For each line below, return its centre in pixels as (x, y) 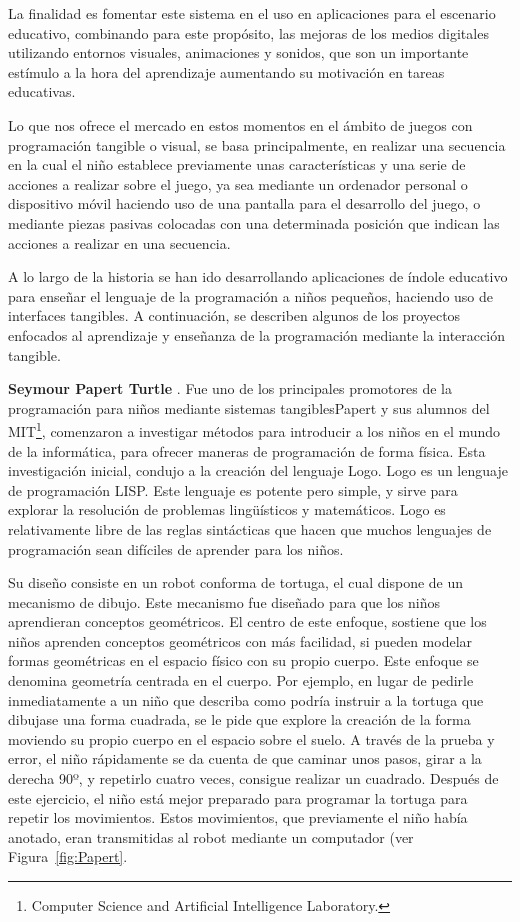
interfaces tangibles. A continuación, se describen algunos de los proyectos (234, 315)
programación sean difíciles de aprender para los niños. (176, 548)
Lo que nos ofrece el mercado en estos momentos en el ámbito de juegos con (240, 124)
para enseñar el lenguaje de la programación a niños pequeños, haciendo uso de (251, 295)
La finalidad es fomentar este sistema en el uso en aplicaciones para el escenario (252, 13)
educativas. (42, 91)
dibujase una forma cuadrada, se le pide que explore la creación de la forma (239, 719)
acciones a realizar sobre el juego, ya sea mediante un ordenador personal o (238, 183)
